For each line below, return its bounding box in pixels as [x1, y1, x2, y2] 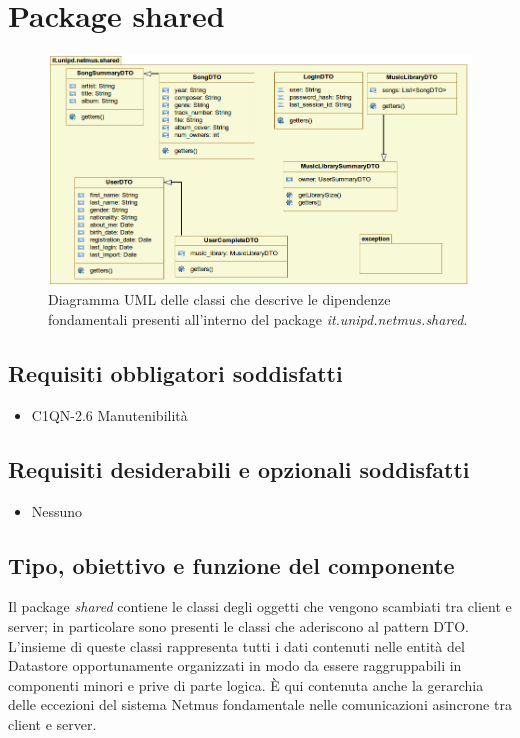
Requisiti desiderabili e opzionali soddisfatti [8, 453, 470, 484]
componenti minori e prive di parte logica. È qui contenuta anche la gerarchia [8, 674, 484, 695]
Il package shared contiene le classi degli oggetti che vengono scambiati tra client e [8, 596, 512, 617]
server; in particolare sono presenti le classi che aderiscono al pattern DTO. [8, 616, 469, 637]
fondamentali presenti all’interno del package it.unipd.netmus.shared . [48, 309, 468, 330]
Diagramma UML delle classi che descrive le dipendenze [48, 289, 391, 310]
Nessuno [31, 500, 83, 521]
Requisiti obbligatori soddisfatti [8, 358, 343, 389]
